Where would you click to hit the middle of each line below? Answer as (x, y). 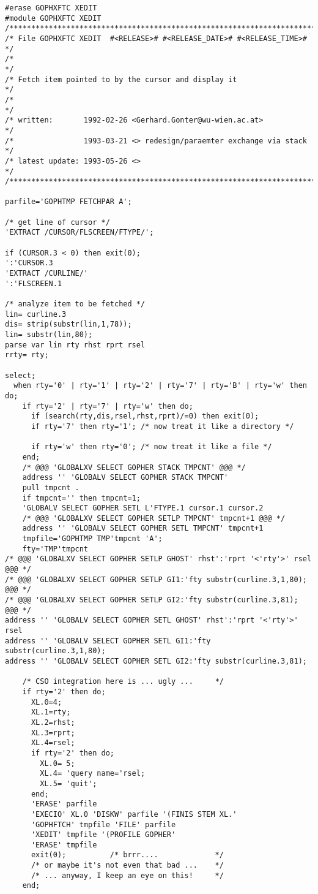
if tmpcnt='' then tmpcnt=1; (81, 498)
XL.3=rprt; (53, 733)
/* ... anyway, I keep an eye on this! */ (127, 875)
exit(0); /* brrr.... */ (127, 855)
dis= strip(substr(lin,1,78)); (68, 324)
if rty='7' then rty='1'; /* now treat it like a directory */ (162, 426)
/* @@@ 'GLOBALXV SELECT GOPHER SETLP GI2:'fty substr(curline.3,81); (152, 600)
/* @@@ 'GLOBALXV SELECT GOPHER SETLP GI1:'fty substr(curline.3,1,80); (156, 579)
